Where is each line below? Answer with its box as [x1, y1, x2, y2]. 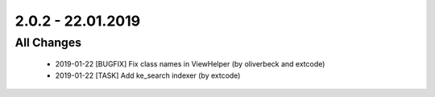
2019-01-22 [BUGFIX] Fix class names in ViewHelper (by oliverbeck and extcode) [55, 59, 325, 69]
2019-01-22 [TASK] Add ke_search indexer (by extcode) [55, 71, 241, 80]
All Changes [14, 35, 82, 50]
